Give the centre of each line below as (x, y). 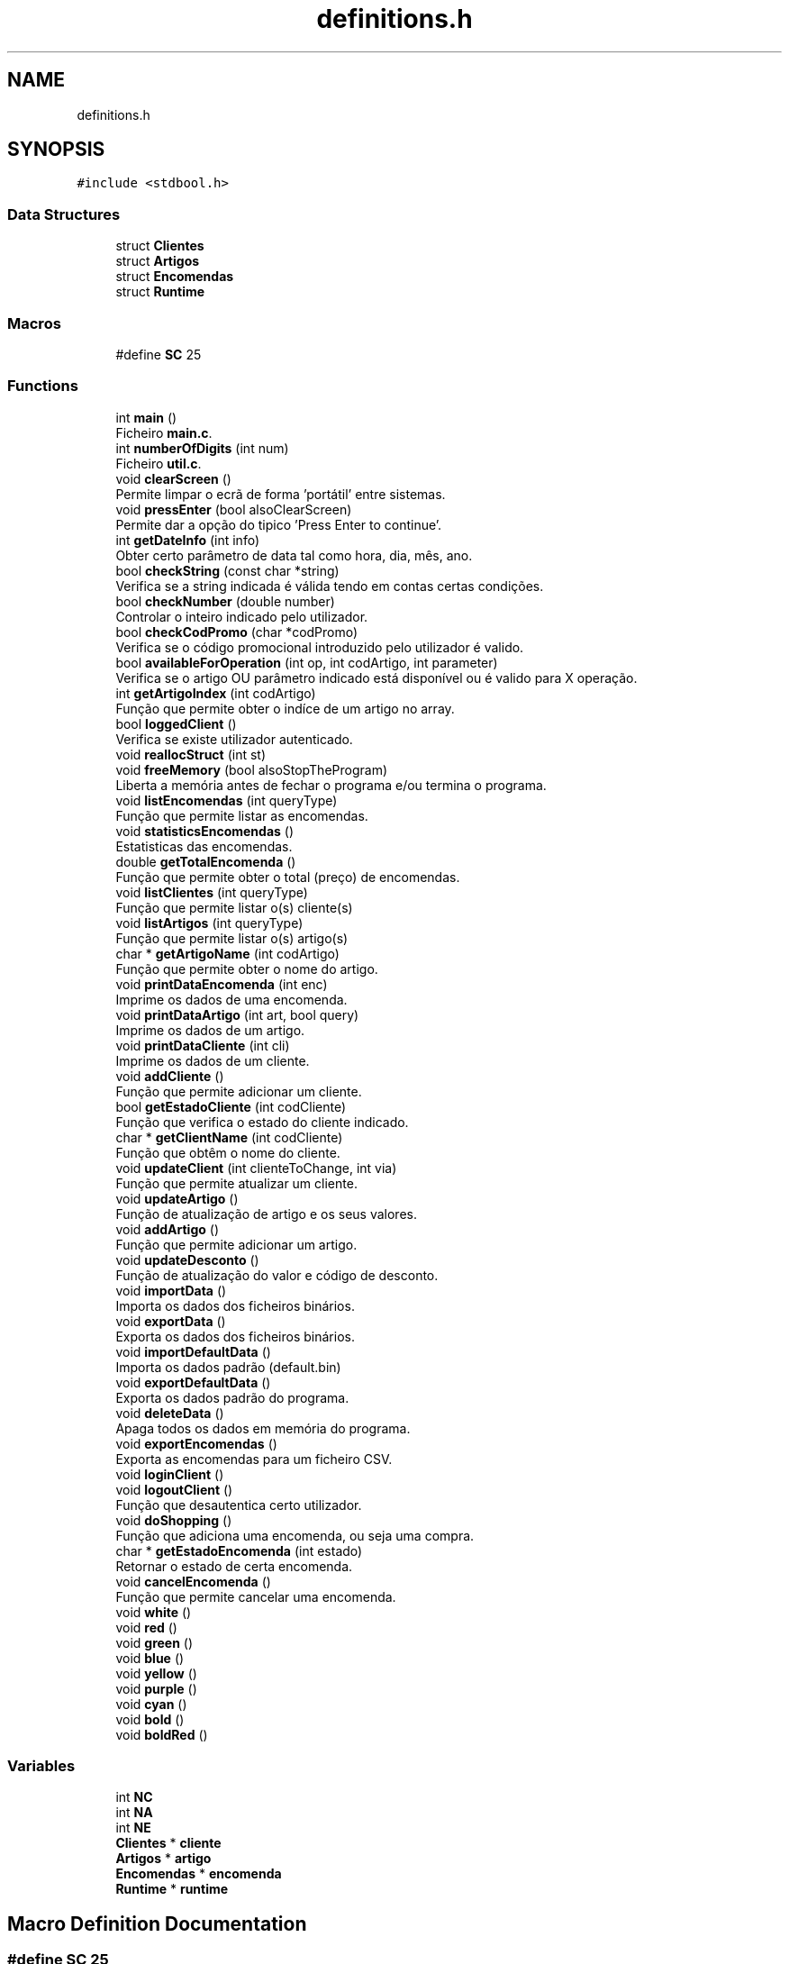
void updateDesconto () (187, 1259)
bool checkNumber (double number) (225, 601)
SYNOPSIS (56, 150)
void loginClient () (170, 1474)
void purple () (156, 1688)
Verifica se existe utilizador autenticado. (234, 739)
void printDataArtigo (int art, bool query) (237, 1014)
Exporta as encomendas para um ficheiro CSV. (254, 1459)
